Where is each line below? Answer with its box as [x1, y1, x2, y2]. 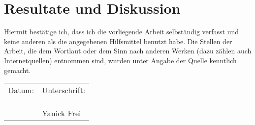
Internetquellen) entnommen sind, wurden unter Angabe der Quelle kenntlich [4, 55, 237, 65]
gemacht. [4, 65, 31, 75]
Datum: [8, 84, 34, 96]
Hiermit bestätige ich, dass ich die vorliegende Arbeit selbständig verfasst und [4, 26, 239, 37]
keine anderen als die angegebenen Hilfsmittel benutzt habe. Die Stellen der [4, 36, 232, 46]
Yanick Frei [42, 107, 81, 119]
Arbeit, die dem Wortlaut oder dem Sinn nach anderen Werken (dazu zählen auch [4, 46, 252, 56]
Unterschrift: [42, 84, 86, 96]
